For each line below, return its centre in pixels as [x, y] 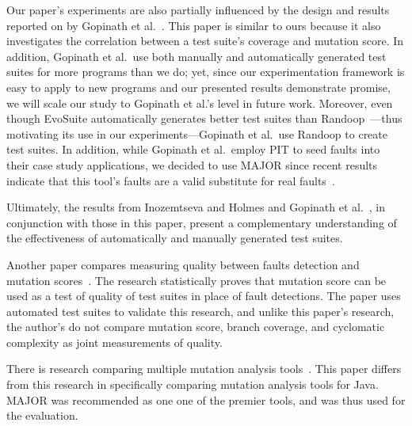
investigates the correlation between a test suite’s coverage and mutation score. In [205, 41]
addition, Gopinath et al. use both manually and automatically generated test [196, 56]
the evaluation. [42, 415]
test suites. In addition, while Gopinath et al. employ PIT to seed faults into [193, 149]
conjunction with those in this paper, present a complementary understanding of [202, 222]
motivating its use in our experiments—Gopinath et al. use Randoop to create [197, 133]
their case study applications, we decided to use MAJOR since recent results [192, 164]
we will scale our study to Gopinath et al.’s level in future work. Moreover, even [200, 103]
